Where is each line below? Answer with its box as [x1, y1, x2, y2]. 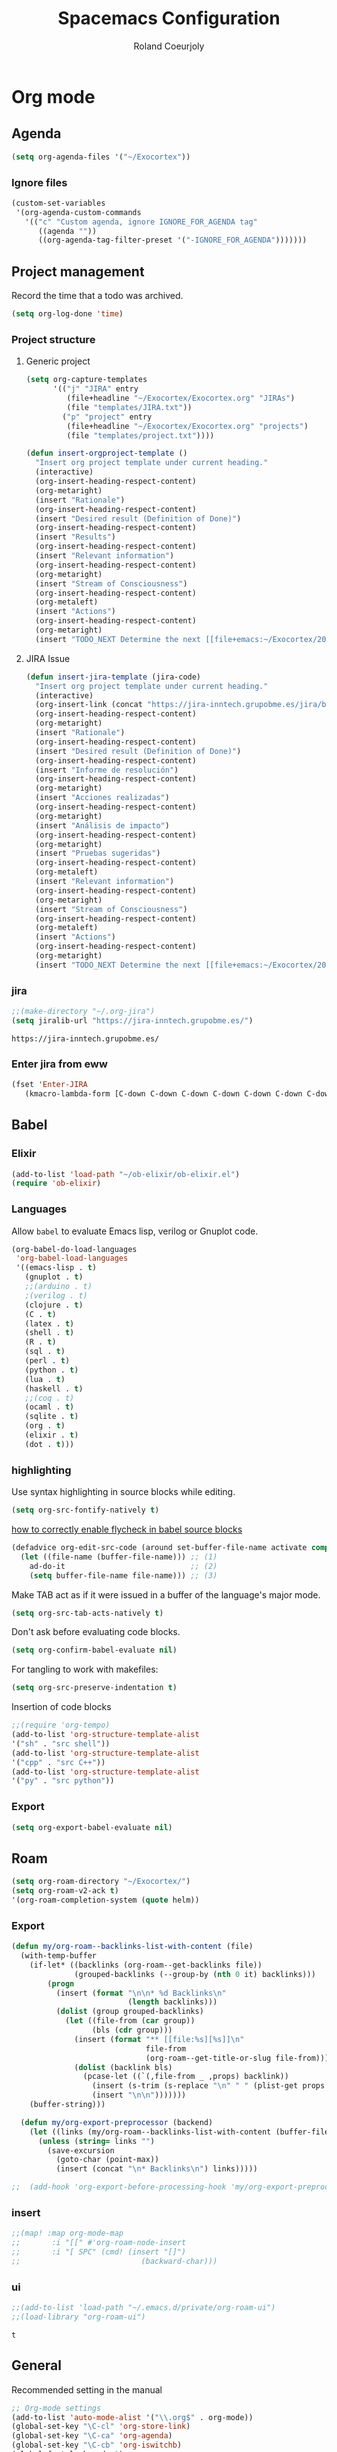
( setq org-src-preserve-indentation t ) [11, 1683, 178, 1693]
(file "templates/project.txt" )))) [66, 430, 215, 441]
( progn [47, 1978, 75, 1989]
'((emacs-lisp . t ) [15, 1263, 98, 1273]
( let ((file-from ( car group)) [64, 2016, 196, 2026]
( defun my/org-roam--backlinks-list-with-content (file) [11, 1942, 254, 1952]
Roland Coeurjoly [133, 40, 205, 52]
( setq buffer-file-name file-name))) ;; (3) [29, 1570, 218, 1581]
